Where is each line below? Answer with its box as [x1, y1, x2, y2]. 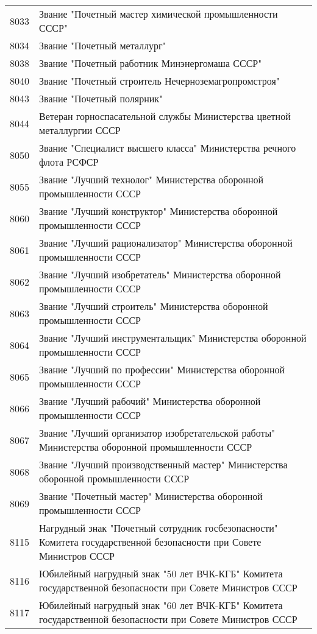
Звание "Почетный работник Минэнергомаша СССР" [39, 56, 262, 70]
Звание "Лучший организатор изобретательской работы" [39, 426, 276, 440]
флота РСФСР [39, 155, 99, 169]
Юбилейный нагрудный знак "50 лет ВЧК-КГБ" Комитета [39, 566, 283, 580]
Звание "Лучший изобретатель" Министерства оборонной [39, 267, 281, 281]
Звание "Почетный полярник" [39, 91, 163, 105]
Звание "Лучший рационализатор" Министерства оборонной [39, 236, 293, 250]
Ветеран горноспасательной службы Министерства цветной [39, 109, 291, 123]
